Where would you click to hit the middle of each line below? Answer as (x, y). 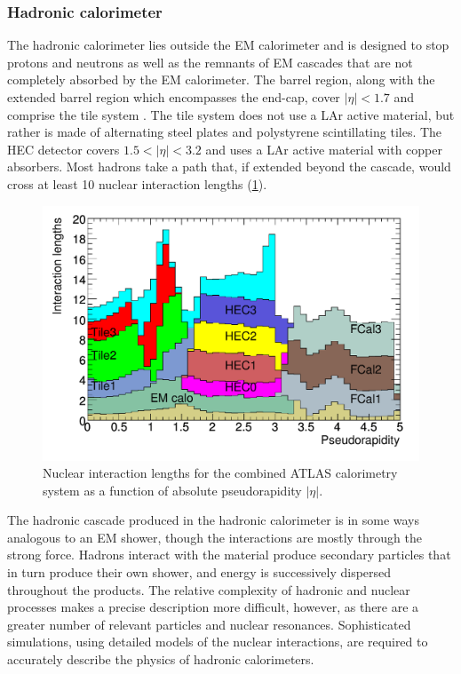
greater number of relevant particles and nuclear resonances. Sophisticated (209, 624)
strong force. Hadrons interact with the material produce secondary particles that (229, 555)
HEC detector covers (64, 149)
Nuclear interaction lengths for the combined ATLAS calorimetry (220, 473)
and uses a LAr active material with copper (324, 149)
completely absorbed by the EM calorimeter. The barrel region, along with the (221, 79)
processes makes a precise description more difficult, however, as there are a (213, 607)
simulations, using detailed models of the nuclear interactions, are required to (218, 642)
